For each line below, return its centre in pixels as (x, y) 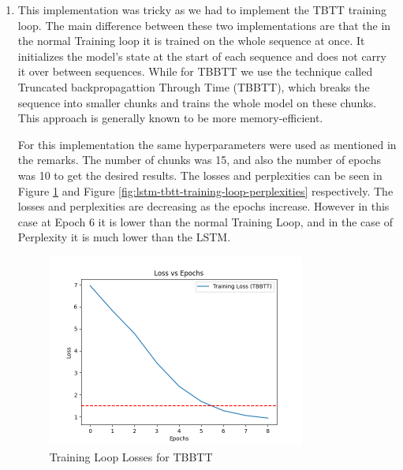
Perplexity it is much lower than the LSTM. (124, 237)
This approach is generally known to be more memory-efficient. (170, 118)
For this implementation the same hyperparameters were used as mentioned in (207, 144)
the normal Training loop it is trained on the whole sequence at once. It (191, 41)
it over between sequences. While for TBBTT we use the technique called (195, 71)
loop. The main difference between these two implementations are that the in (204, 25)
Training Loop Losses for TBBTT (131, 456)
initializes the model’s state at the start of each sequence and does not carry (202, 56)
